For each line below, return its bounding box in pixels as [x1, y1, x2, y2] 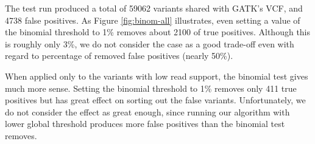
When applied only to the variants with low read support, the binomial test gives [5, 69, 308, 82]
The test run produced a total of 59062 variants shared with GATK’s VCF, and [5, 2, 303, 14]
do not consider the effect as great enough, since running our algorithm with [5, 105, 290, 118]
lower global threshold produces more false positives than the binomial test [5, 117, 285, 130]
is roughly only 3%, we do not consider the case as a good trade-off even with [5, 37, 294, 50]
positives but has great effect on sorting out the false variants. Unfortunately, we [5, 94, 306, 106]
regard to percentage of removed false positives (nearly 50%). [5, 49, 233, 62]
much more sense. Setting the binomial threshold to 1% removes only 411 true [5, 81, 297, 94]
